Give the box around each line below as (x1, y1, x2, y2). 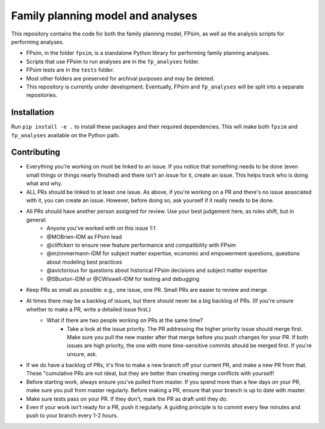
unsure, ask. (67, 350, 97, 357)
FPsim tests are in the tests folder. (26, 66, 114, 73)
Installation (11, 107, 54, 117)
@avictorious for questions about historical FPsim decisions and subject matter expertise (46, 267, 268, 274)
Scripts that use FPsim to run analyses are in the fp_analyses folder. (26, 58, 200, 65)
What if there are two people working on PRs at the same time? (46, 316, 203, 324)
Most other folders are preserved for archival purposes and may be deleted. (26, 75, 215, 82)
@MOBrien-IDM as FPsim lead (46, 233, 122, 240)
